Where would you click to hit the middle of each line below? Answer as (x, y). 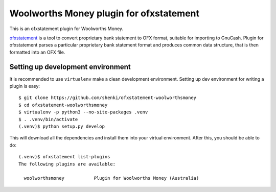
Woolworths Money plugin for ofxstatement (104, 13)
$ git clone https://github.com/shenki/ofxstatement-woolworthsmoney (108, 98)
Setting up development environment (70, 67)
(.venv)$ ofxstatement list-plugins (64, 157)
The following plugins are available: (67, 164)
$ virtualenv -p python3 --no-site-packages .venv (83, 112)
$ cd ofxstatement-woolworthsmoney (63, 105)
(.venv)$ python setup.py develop (62, 126)
